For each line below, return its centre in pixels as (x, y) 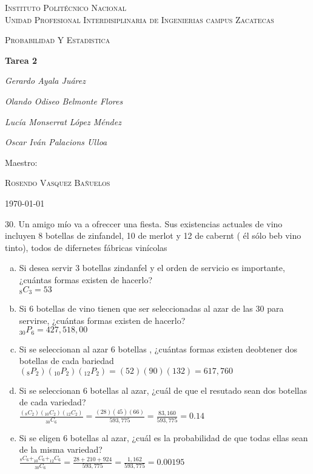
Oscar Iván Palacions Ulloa (56, 142)
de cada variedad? (52, 402)
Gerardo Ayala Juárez (45, 81)
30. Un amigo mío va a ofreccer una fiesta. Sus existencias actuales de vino (144, 223)
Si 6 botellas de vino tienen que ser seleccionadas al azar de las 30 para (151, 308)
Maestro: (21, 162)
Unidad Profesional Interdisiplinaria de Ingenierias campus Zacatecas (140, 19)
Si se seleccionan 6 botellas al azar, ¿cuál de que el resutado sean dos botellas (163, 390)
